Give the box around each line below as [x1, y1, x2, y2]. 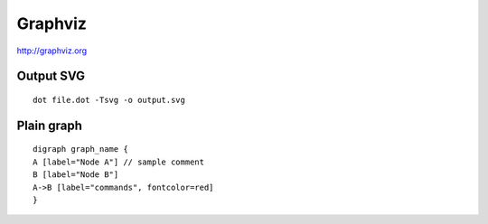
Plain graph [16, 117, 83, 133]
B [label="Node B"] [33, 170, 119, 180]
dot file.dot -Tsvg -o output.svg [33, 95, 185, 105]
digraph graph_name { [33, 145, 128, 154]
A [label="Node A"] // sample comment [33, 156, 205, 167]
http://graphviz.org [16, 45, 88, 56]
